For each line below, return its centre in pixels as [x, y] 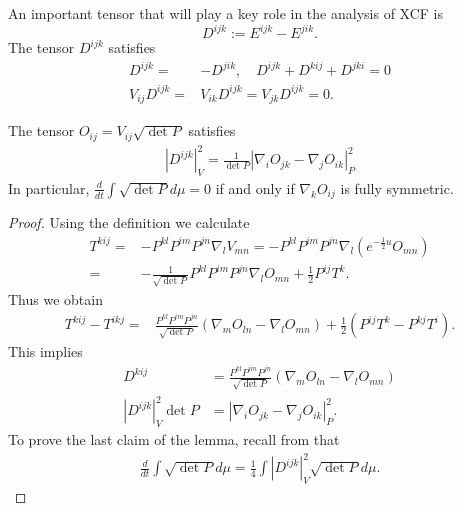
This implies [45, 351]
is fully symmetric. [397, 187]
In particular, [49, 187]
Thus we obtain [55, 298]
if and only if [255, 187]
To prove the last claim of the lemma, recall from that [174, 439]
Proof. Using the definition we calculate [129, 222]
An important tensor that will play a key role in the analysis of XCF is [226, 13]
